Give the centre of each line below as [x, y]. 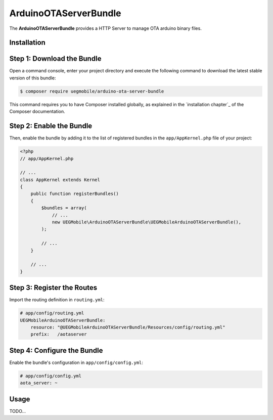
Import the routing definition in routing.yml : [57, 300]
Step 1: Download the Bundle [55, 59]
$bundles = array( [64, 208]
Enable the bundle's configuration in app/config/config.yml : [76, 362]
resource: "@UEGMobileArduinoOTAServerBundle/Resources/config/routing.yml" [128, 328]
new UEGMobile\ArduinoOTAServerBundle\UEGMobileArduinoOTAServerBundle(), [147, 222]
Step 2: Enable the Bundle [51, 126]
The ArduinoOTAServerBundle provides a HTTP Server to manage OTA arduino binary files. [105, 28]
